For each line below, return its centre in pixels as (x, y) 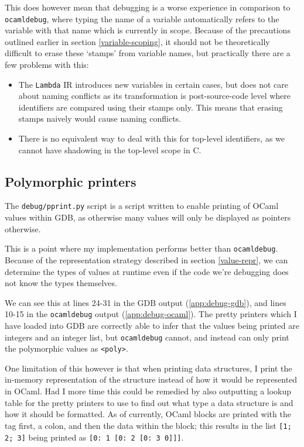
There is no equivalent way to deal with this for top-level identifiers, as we (152, 138)
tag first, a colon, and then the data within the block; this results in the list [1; (148, 425)
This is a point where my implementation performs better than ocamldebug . (141, 248)
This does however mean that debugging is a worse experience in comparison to (148, 7)
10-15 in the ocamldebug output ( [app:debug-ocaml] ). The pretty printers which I (151, 314)
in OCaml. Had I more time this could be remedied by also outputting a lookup (148, 391)
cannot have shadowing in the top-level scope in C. (110, 149)
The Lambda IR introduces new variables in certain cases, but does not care (153, 84)
